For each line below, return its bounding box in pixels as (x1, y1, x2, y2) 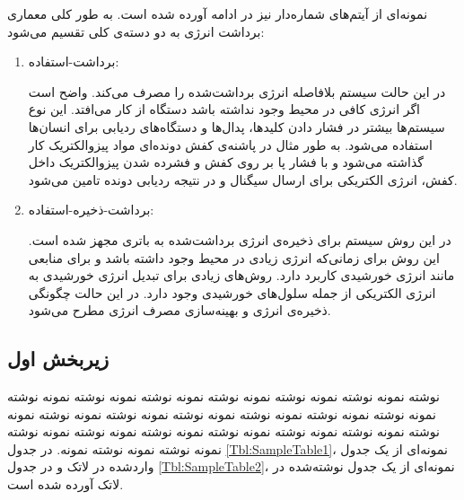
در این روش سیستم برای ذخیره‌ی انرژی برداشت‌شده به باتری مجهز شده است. (28, 230, 451, 249)
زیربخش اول (7, 345, 109, 373)
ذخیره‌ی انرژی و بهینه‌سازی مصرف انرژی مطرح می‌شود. (28, 301, 331, 320)
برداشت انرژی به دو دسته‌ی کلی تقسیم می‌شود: (7, 22, 265, 40)
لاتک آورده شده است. (7, 475, 124, 494)
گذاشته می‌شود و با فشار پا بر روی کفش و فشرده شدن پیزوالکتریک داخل (28, 153, 424, 171)
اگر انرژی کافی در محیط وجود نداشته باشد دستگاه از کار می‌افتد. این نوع (28, 100, 420, 118)
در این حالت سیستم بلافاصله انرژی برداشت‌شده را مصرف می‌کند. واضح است (28, 82, 446, 101)
